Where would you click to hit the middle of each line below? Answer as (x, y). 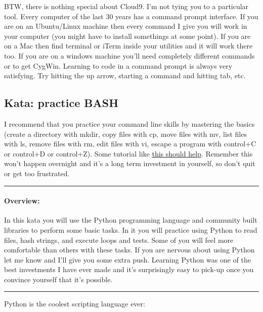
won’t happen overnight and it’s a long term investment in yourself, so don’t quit (130, 163)
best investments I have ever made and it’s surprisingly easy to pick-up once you (129, 269)
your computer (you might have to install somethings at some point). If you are (127, 36)
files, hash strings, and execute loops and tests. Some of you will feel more (119, 240)
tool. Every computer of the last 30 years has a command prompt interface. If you (131, 16)
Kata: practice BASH (61, 103)
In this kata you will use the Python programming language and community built (131, 220)
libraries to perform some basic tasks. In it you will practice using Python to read (131, 229)
